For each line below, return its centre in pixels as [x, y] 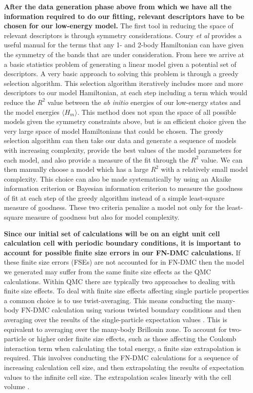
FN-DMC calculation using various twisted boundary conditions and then [131, 310]
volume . [17, 386]
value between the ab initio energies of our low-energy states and [144, 102]
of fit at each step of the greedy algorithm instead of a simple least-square [114, 197]
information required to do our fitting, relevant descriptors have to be [124, 16]
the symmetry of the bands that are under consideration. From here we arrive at [124, 54]
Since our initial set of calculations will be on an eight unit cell [112, 233]
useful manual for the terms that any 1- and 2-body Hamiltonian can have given [124, 45]
